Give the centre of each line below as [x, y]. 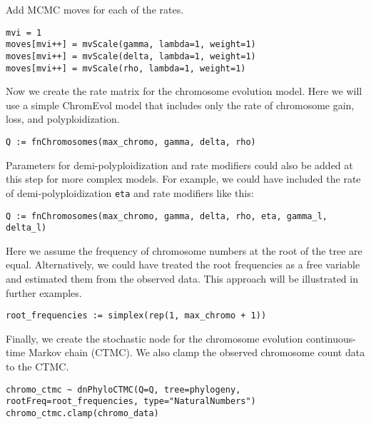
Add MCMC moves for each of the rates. [95, 9]
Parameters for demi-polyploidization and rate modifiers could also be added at [179, 165]
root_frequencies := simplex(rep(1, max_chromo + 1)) [136, 316]
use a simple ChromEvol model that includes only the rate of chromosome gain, [180, 105]
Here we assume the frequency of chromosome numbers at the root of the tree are [184, 250]
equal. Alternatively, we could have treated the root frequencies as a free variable [183, 264]
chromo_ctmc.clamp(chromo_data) [82, 413]
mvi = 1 [24, 32]
